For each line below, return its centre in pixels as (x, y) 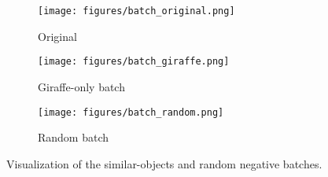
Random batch (74, 137)
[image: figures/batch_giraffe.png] (134, 62)
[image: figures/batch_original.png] (136, 11)
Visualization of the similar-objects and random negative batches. (164, 163)
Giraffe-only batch (81, 86)
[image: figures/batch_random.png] (131, 112)
